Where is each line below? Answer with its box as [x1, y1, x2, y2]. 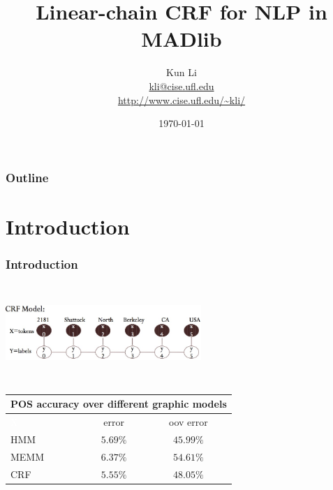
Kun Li [166, 65, 197, 80]
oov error [168, 415, 208, 429]
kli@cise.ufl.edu [149, 78, 214, 93]
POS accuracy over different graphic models [10, 396, 227, 411]
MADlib [141, 24, 222, 53]
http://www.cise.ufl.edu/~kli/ [117, 92, 246, 107]
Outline [6, 168, 49, 186]
